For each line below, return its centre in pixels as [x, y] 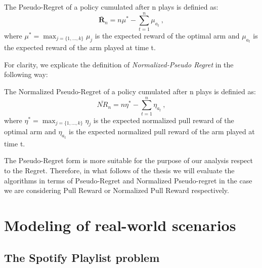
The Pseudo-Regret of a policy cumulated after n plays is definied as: [111, 7]
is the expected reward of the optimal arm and [167, 35]
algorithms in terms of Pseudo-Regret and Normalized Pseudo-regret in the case [128, 180]
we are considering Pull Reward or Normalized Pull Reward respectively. [117, 190]
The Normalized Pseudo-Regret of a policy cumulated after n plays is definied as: [130, 91]
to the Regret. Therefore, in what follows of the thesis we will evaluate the [119, 170]
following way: [26, 74]
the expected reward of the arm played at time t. [80, 47]
